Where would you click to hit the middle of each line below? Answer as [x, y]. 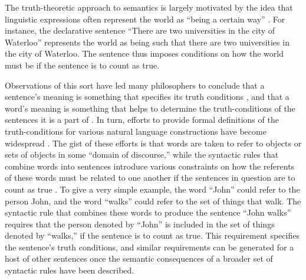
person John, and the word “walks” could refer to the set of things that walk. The [153, 201]
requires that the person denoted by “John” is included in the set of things [140, 224]
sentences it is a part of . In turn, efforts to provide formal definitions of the [142, 120]
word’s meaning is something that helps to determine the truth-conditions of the [150, 108]
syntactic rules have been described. [70, 270]
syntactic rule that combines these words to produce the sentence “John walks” [148, 212]
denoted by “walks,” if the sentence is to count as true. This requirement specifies [152, 235]
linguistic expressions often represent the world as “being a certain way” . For [145, 19]
